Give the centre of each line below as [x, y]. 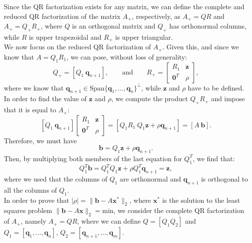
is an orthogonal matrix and [114, 26]
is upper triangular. [144, 37]
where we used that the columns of [56, 179]
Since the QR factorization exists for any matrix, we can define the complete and [124, 6]
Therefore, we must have [40, 140]
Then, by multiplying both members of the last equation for [93, 158]
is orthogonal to [224, 179]
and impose [228, 99]
